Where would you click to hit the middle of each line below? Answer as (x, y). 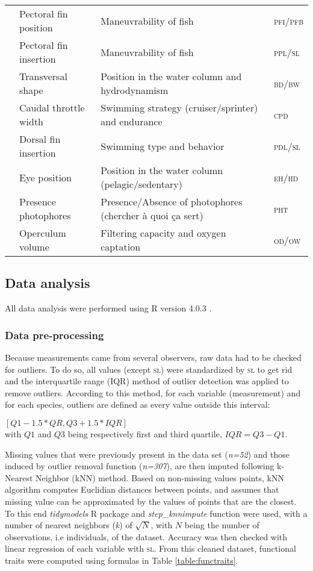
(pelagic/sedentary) (141, 184)
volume (34, 247)
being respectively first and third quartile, (145, 433)
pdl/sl (287, 146)
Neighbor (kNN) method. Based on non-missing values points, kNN (160, 477)
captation (121, 247)
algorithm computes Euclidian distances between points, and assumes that (142, 489)
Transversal (43, 76)
